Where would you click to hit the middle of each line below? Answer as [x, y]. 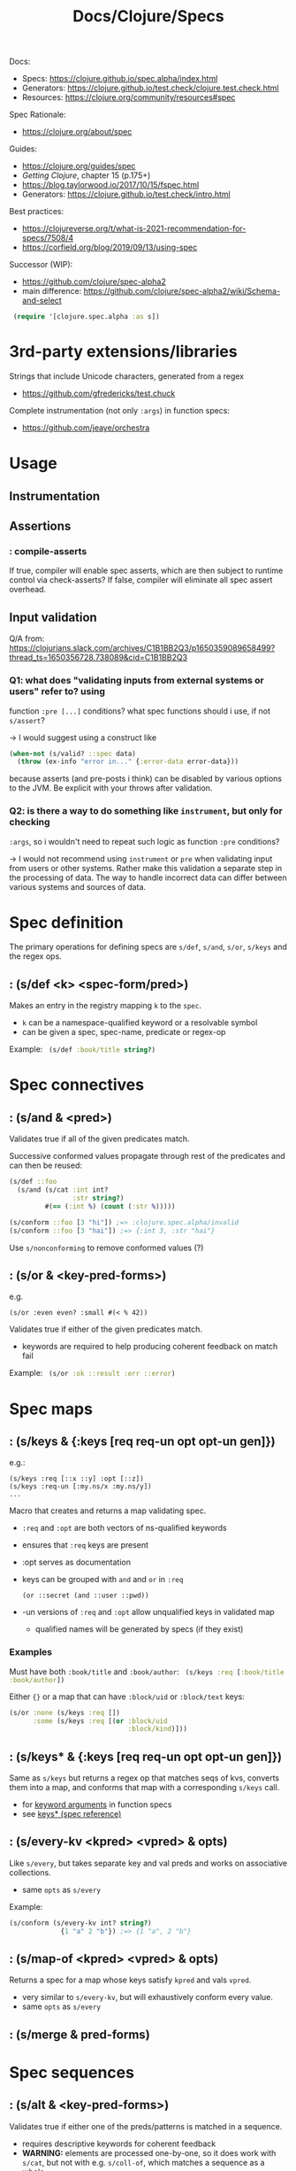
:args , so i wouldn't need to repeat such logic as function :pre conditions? [144, 841]
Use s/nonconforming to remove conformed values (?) [106, 1248]
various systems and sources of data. [78, 886]
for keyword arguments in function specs [97, 1804]
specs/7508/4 [48, 238]
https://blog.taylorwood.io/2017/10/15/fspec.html [110, 185]
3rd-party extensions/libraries [123, 352]
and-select [42, 301]
